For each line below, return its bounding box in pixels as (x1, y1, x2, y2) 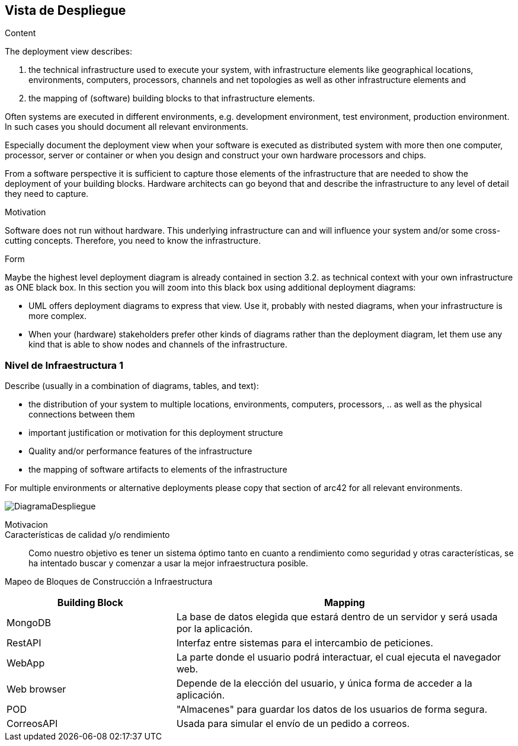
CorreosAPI (7, 718, 58, 730)
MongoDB (7, 617, 51, 629)
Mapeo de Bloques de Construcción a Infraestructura (5, 576, 213, 587)
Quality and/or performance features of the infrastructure (28, 446, 252, 457)
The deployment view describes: (5, 46, 132, 57)
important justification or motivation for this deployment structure (28, 428, 283, 438)
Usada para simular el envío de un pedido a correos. (176, 718, 410, 730)
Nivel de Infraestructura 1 (5, 359, 124, 371)
